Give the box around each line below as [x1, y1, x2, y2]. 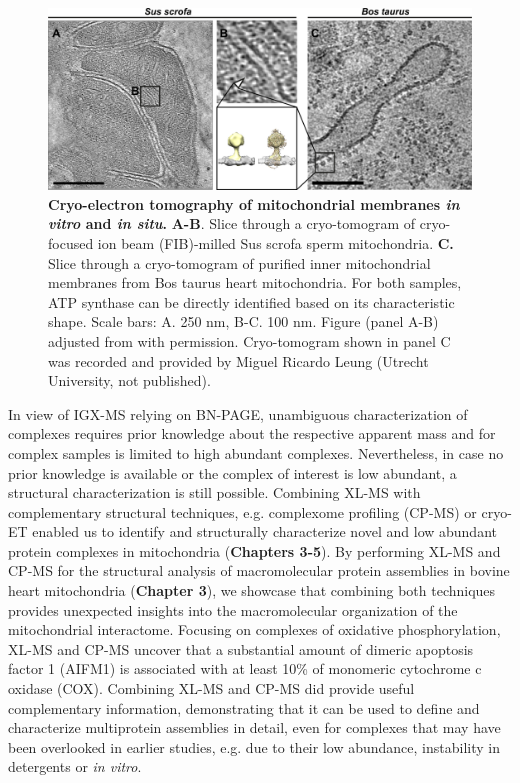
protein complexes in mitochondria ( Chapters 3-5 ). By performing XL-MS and [8, 540, 501, 561]
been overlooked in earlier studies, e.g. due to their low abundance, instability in [8, 736, 500, 757]
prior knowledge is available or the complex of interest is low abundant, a [8, 462, 457, 483]
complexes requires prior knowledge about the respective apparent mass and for [8, 423, 496, 444]
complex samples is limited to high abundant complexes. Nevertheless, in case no [8, 442, 504, 463]
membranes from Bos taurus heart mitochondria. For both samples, [48, 272, 462, 293]
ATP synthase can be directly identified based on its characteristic [48, 291, 455, 312]
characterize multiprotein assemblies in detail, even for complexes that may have [8, 717, 501, 738]
